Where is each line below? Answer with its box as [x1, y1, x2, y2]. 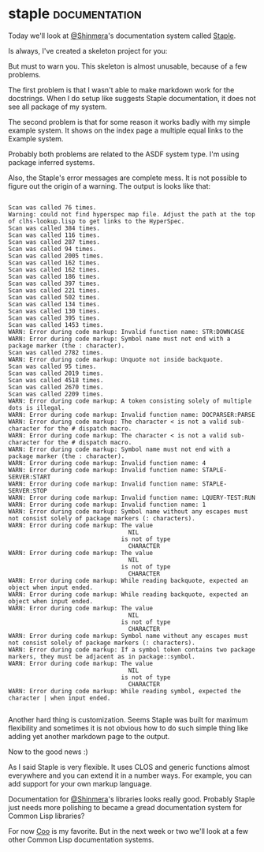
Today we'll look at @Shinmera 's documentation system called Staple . [8, 31, 236, 40]
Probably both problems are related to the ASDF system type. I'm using [8, 149, 240, 159]
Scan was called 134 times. [8, 300, 101, 308]
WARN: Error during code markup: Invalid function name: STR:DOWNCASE [8, 328, 245, 336]
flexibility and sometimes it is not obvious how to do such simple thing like [8, 723, 249, 733]
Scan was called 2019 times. [8, 369, 104, 377]
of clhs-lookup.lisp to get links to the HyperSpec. [8, 217, 185, 225]
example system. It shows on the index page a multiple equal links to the [8, 126, 244, 135]
